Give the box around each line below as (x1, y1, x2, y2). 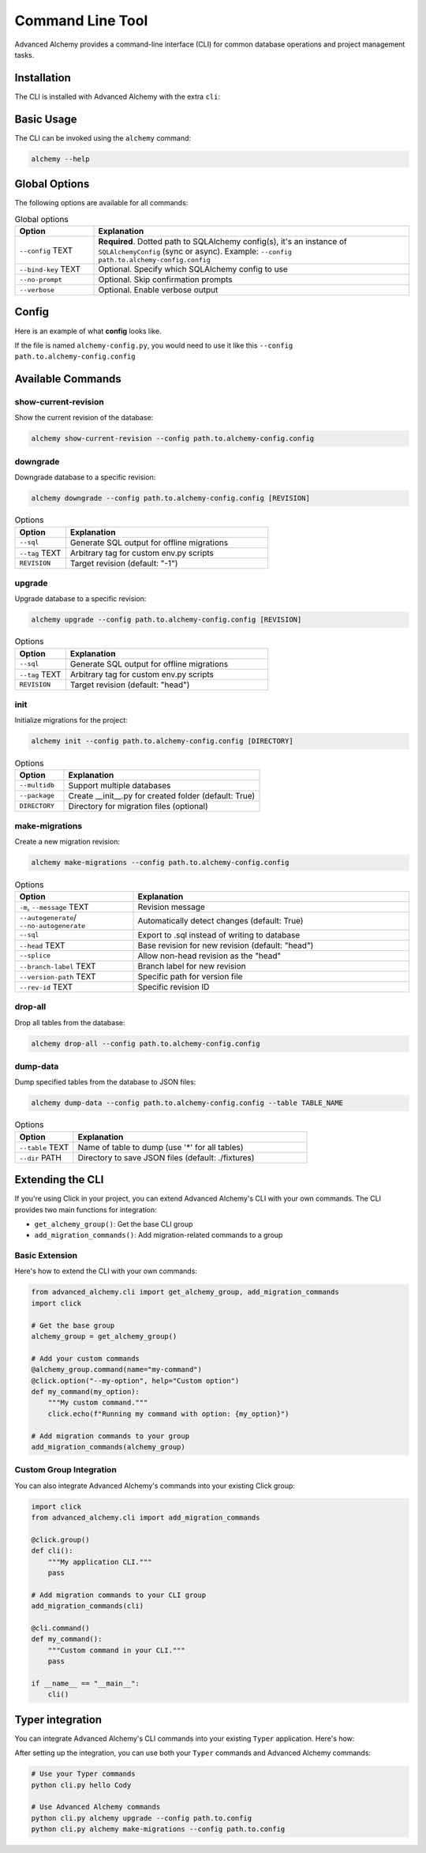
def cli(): (31, 1547, 73, 1555)
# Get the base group (31, 1321, 115, 1330)
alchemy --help (31, 154, 90, 163)
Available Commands (14, 372, 121, 386)
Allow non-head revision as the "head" (137, 950, 282, 961)
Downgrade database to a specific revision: (14, 472, 156, 482)
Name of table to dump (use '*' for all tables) (77, 1141, 244, 1152)
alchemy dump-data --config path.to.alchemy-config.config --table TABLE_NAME (31, 1099, 343, 1107)
